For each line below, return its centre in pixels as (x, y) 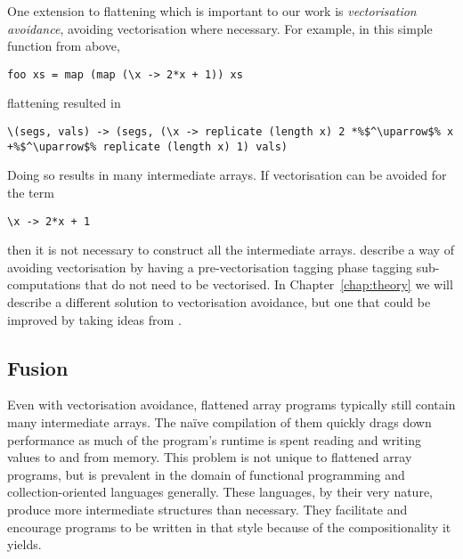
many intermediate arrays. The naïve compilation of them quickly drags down (219, 421)
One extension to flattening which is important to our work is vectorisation (212, 11)
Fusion (38, 367)
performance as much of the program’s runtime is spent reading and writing (214, 439)
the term (31, 192)
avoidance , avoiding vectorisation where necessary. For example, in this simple (220, 28)
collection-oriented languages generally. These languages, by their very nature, (220, 492)
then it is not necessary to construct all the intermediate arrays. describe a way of (231, 250)
